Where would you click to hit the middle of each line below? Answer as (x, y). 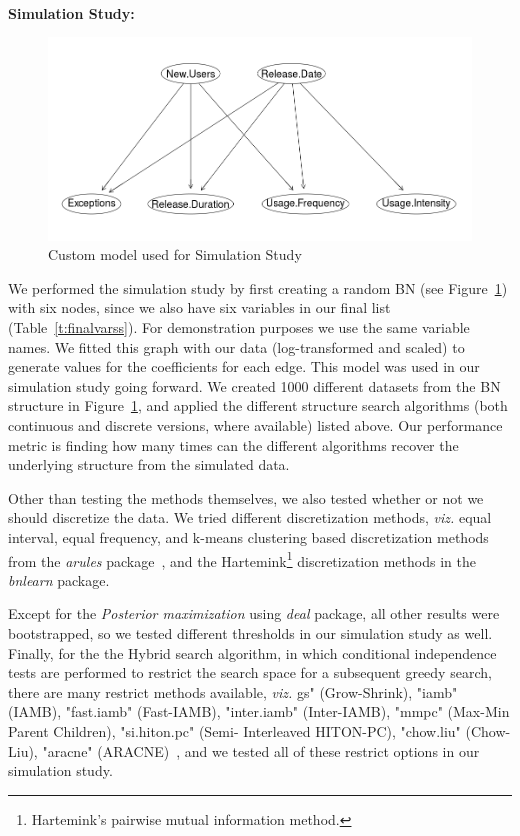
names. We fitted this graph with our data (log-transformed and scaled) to (236, 346)
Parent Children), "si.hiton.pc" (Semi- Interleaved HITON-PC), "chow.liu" (234, 731)
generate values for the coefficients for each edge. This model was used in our (244, 366)
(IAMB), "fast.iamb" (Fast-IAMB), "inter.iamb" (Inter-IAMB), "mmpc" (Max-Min (259, 711)
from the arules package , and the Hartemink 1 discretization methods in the (242, 559)
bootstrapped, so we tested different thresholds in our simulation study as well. (250, 633)
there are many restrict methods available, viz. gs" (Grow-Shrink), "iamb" (233, 691)
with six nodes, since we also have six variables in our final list (199, 307)
